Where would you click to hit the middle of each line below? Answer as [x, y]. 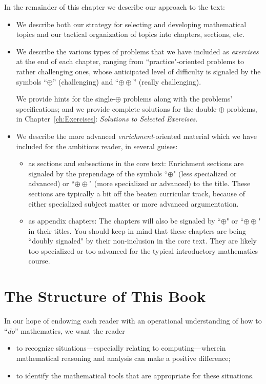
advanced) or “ [52, 183]
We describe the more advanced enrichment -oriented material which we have [137, 136]
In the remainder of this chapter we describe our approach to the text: [115, 7]
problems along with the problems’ [178, 99]
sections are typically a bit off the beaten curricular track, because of [137, 193]
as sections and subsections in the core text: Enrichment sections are [136, 163]
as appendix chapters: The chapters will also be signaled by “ [125, 221]
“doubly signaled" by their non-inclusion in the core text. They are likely [142, 241]
